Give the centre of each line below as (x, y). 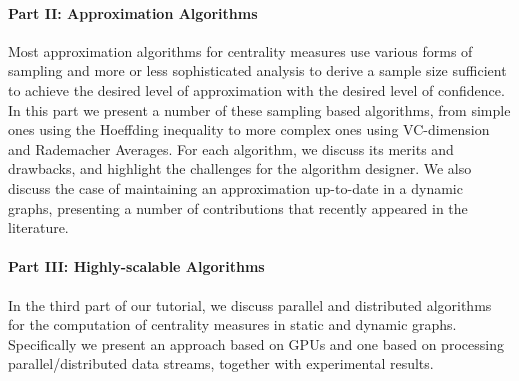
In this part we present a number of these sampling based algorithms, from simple (259, 109)
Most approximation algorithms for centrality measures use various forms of (240, 50)
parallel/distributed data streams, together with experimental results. (221, 363)
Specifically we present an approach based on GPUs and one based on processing (256, 343)
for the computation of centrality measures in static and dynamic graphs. (232, 324)
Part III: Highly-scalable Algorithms (136, 266)
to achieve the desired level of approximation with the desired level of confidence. (256, 89)
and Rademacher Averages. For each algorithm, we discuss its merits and (231, 148)
